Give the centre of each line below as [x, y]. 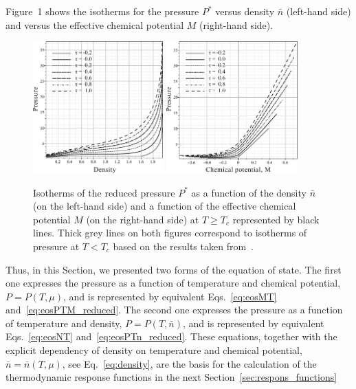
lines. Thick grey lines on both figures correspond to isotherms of [170, 233]
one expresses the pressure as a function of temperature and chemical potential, [173, 283]
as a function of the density [249, 192]
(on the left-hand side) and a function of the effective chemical [165, 206]
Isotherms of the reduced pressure [104, 192]
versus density [245, 11]
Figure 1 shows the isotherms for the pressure [102, 11]
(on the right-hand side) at [143, 219]
